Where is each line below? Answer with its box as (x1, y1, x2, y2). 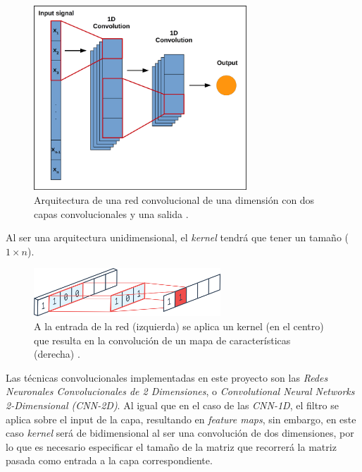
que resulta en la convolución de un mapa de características (34, 332, 291, 347)
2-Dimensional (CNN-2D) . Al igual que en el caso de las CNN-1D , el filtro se (6, 397, 339, 412)
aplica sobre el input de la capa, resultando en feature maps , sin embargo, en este (6, 411, 356, 426)
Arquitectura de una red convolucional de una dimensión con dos (34, 193, 315, 207)
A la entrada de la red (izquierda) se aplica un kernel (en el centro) (34, 318, 324, 333)
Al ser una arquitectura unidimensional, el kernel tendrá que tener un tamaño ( (6, 230, 349, 245)
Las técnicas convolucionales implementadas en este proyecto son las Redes (6, 370, 328, 385)
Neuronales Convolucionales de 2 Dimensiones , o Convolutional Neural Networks (6, 384, 355, 399)
